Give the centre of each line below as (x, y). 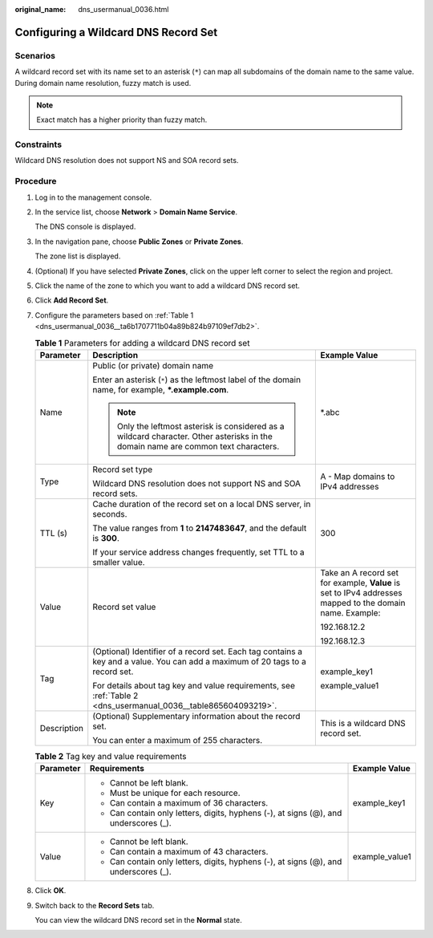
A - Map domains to (358, 476)
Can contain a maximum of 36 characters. (189, 803)
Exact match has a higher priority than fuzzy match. (122, 120)
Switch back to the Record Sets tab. (95, 905)
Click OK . (51, 891)
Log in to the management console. (93, 197)
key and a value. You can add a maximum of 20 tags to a (199, 661)
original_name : (40, 9)
